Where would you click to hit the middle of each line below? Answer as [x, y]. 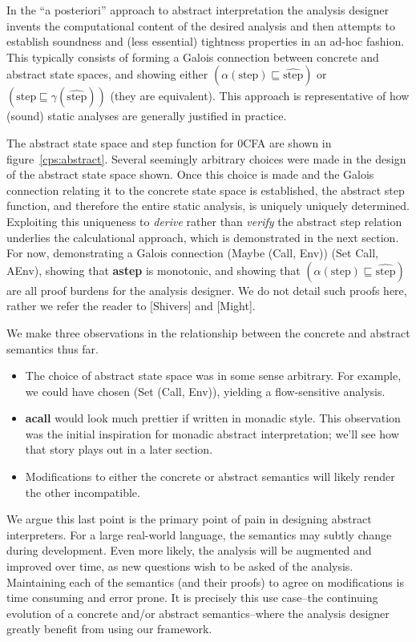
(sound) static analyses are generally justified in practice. [147, 116]
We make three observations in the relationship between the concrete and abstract [208, 332]
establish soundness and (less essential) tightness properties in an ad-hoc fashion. [206, 41]
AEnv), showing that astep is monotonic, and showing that [153, 270]
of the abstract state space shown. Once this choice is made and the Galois [190, 174]
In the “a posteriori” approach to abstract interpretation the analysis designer [198, 10]
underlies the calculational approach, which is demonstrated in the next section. [203, 237]
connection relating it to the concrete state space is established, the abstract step [206, 190]
